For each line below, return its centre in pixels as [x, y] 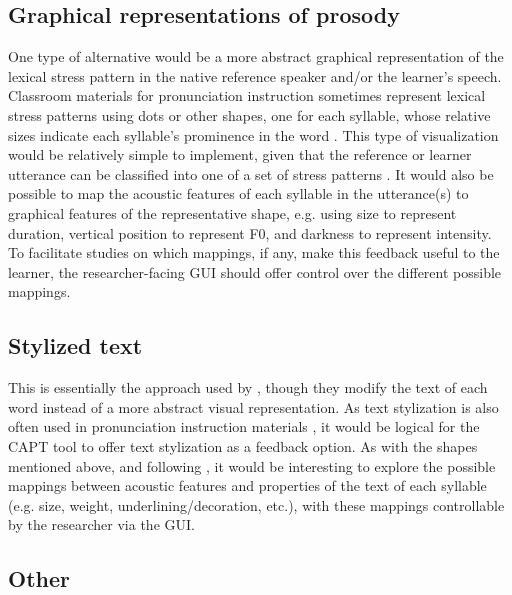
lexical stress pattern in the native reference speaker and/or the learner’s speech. [255, 75]
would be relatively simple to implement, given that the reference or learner [240, 154]
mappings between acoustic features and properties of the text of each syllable [247, 485]
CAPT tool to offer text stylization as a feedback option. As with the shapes [243, 445]
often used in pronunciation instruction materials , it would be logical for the [244, 426]
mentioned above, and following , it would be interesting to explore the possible [252, 465]
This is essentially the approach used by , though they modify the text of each [248, 387]
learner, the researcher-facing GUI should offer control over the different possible [255, 271]
